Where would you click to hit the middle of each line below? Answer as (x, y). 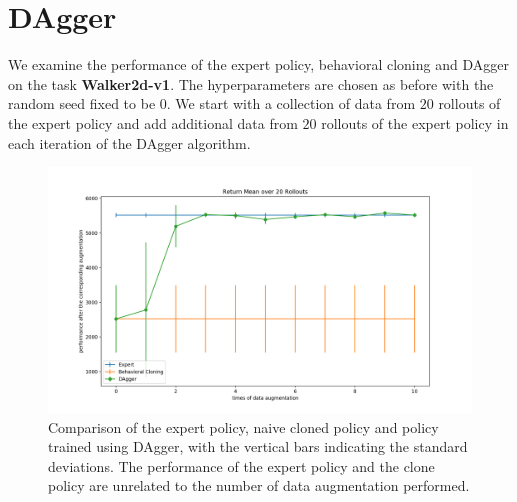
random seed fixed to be (82, 103)
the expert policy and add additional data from (153, 122)
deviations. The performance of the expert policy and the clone (241, 465)
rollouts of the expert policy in (415, 122)
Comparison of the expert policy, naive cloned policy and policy (243, 426)
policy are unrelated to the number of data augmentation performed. (259, 485)
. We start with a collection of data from (291, 103)
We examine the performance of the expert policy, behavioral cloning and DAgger (258, 64)
